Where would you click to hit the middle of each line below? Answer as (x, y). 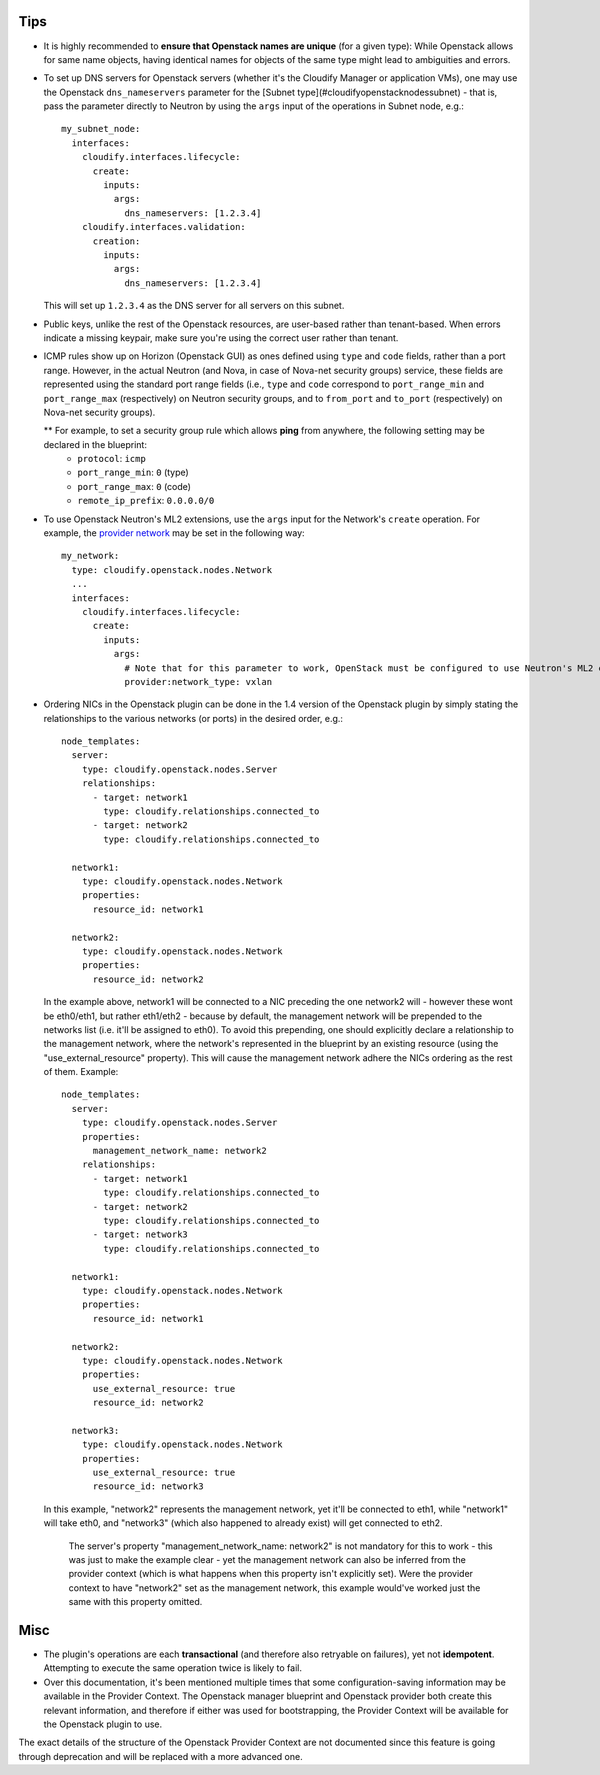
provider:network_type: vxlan (198, 681)
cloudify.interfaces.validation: (164, 227)
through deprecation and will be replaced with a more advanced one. (161, 1756)
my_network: (90, 556)
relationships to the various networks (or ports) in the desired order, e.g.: (193, 718)
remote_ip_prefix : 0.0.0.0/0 (146, 501)
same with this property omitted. (135, 1602)
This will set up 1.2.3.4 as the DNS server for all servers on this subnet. (194, 306)
